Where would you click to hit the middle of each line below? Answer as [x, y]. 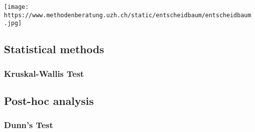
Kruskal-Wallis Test [44, 73]
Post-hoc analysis [49, 100]
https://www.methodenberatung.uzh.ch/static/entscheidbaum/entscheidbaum [128, 15]
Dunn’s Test [29, 125]
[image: [17, 7]
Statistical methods [54, 49]
